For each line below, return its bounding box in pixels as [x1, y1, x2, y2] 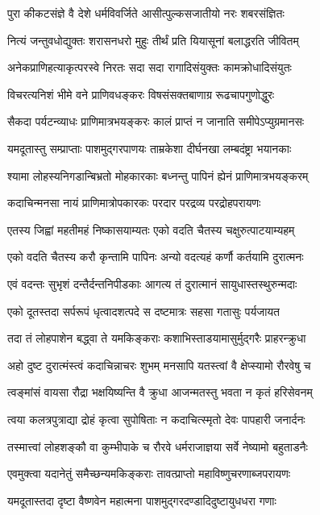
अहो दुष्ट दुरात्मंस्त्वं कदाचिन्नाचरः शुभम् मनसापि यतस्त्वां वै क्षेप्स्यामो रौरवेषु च [7, 356, 311, 373]
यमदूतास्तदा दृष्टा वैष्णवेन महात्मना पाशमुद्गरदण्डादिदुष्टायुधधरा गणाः [7, 492, 276, 509]
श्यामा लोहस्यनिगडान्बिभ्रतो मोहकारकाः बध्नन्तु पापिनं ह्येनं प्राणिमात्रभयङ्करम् [7, 167, 309, 184]
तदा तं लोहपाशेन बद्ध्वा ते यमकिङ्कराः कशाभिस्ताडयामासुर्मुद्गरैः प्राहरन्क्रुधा [7, 330, 306, 347]
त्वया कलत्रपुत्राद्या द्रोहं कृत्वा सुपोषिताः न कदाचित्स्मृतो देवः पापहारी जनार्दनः [7, 410, 305, 427]
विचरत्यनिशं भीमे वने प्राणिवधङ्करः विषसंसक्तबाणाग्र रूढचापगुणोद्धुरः [7, 85, 275, 102]
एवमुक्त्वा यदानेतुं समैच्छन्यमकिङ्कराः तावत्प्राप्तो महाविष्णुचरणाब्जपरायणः [7, 465, 291, 482]
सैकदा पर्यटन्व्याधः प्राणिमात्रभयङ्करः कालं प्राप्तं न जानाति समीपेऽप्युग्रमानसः [7, 113, 305, 130]
